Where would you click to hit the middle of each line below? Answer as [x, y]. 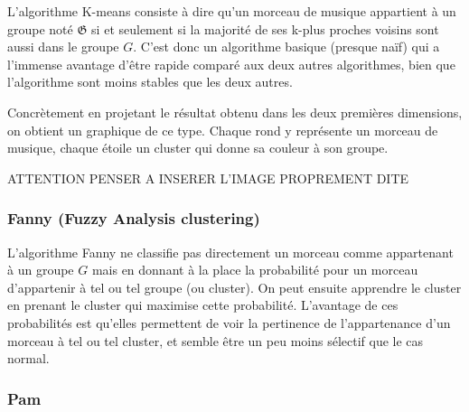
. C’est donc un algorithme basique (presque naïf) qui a [286, 47]
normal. [28, 358]
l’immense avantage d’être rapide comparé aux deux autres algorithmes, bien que [231, 64]
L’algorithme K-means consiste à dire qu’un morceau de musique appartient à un [232, 11]
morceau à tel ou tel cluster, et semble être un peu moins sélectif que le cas [216, 340]
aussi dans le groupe [63, 47]
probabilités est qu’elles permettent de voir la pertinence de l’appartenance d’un [229, 322]
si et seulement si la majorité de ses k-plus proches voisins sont [265, 28]
